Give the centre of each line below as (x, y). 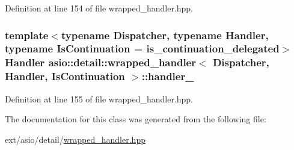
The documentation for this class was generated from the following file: (136, 119)
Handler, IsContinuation (65, 76)
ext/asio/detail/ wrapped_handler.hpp (75, 139)
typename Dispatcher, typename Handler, (165, 35)
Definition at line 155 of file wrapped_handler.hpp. (99, 98)
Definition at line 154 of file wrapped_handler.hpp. (99, 8)
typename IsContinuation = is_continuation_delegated (142, 48)
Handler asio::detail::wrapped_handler (100, 62)
